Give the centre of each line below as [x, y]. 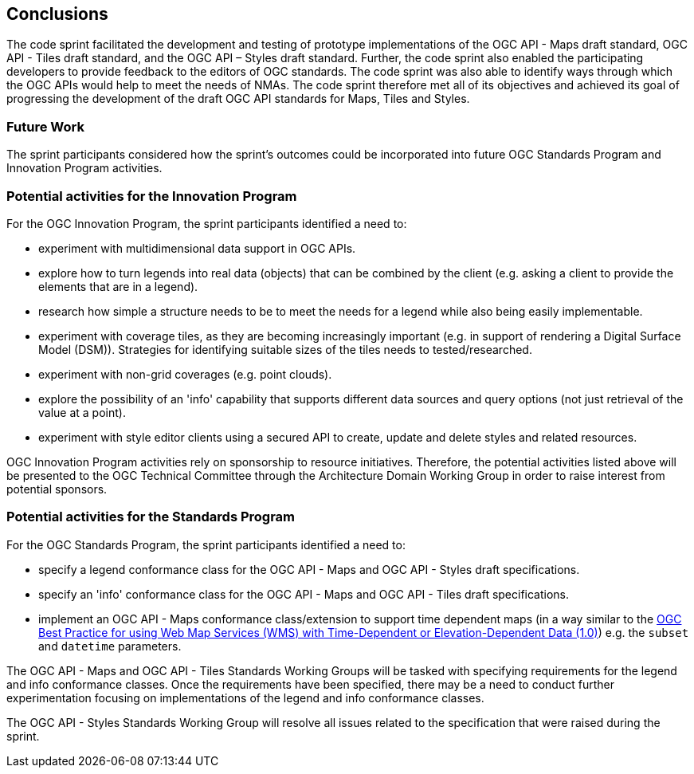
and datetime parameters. [110, 646]
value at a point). [82, 412]
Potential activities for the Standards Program [151, 517]
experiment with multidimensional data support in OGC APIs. [197, 248]
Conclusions [57, 14]
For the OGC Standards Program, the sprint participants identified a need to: [206, 544]
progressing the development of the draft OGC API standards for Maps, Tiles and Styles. [238, 99]
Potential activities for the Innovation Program [152, 196]
